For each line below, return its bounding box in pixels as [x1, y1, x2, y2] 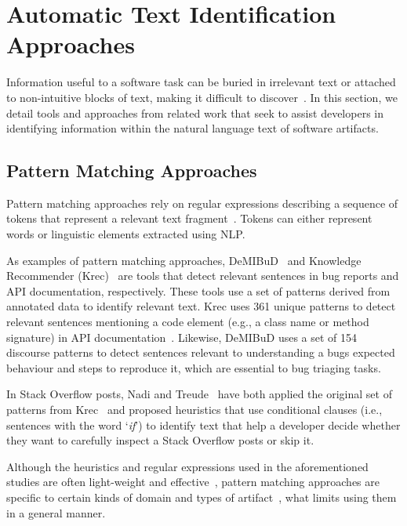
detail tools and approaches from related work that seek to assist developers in [6, 104, 383, 121]
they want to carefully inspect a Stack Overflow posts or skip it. [6, 432, 314, 448]
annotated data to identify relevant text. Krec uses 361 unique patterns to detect [6, 298, 396, 314]
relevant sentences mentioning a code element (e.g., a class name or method [6, 314, 369, 330]
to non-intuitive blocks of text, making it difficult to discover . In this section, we [6, 89, 398, 105]
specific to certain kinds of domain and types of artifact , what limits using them [6, 488, 397, 505]
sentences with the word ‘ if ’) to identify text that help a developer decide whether [6, 416, 401, 433]
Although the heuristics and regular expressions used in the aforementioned [6, 458, 369, 474]
